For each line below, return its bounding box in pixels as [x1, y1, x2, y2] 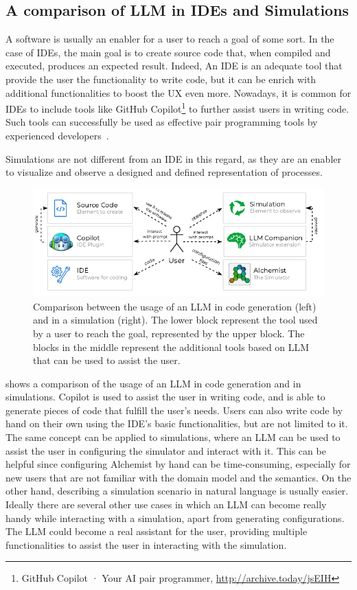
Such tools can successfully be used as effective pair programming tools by [5, 115, 318, 129]
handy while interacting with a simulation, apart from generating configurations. [5, 510, 345, 525]
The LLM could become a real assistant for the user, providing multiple [5, 524, 308, 538]
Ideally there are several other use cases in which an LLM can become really [5, 497, 327, 512]
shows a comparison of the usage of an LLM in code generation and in [5, 376, 301, 390]
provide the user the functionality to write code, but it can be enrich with [5, 71, 316, 86]
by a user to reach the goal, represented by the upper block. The [33, 326, 305, 340]
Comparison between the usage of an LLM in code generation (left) [33, 299, 316, 313]
